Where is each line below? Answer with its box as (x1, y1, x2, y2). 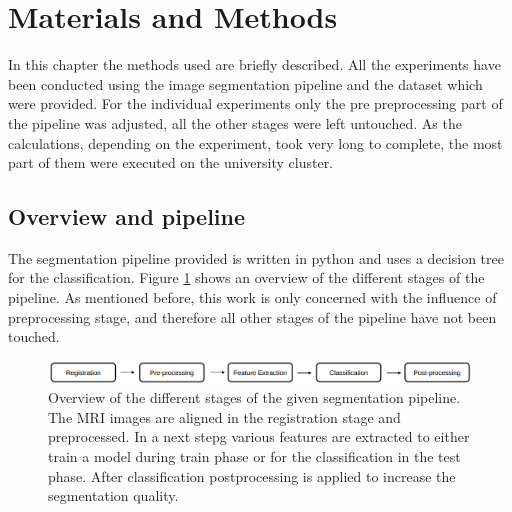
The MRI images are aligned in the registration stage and (48, 406, 401, 427)
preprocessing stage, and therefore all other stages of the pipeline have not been (8, 306, 497, 327)
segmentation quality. (48, 485, 179, 506)
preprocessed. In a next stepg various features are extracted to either (48, 426, 470, 447)
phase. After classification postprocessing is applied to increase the (48, 465, 456, 486)
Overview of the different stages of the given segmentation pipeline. (48, 387, 461, 408)
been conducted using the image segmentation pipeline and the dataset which (8, 73, 483, 94)
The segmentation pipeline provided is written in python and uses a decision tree (8, 247, 504, 268)
